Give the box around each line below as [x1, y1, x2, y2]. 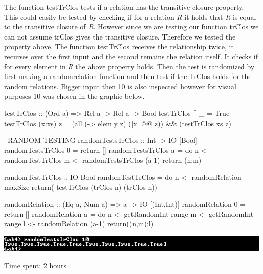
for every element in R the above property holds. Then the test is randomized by [4, 61, 255, 71]
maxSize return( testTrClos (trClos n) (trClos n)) [4, 181, 158, 192]
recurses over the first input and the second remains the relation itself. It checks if [4, 51, 258, 61]
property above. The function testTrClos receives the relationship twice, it [4, 41, 234, 52]
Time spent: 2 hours [4, 260, 67, 270]
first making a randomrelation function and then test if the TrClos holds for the [4, 71, 252, 82]
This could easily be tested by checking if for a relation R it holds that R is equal [4, 11, 256, 22]
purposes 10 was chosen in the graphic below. [4, 91, 145, 101]
